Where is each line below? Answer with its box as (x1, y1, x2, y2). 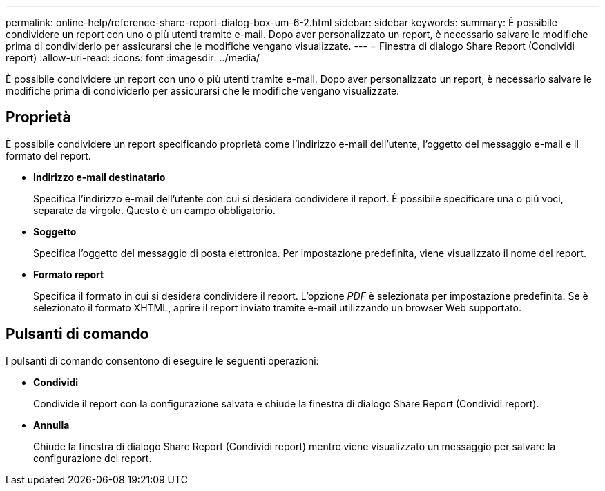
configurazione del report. (33, 452, 152, 464)
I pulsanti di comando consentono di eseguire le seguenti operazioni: (6, 354, 319, 367)
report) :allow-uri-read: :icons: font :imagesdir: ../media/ (6, 52, 260, 64)
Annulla (33, 418, 70, 431)
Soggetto (33, 225, 77, 238)
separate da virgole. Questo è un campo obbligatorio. (33, 204, 276, 216)
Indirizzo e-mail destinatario (33, 171, 166, 183)
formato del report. (6, 149, 91, 162)
